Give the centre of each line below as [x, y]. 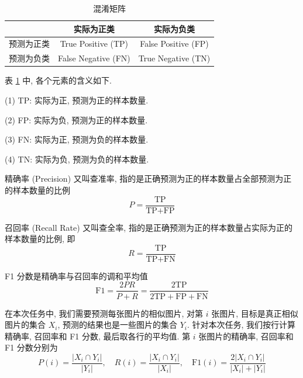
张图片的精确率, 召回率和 [246, 336]
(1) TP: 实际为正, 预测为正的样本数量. [77, 100]
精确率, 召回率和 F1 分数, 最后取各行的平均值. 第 [98, 336]
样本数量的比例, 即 [40, 239]
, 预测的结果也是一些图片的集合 [117, 325]
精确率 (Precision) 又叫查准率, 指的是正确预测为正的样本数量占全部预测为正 [148, 178]
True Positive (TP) [94, 44]
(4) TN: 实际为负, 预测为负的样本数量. [77, 159]
